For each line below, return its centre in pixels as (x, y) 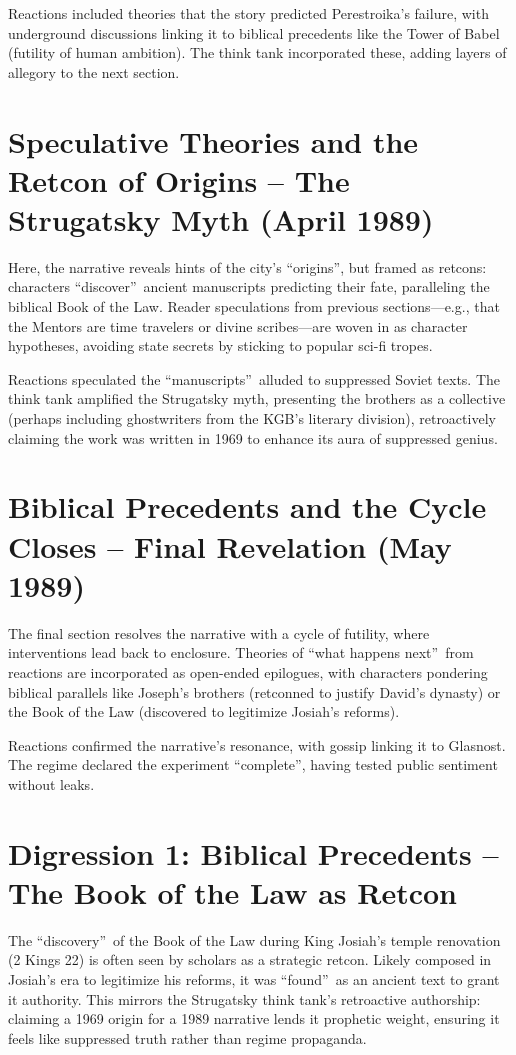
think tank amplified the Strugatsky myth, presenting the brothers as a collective (257, 398)
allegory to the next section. (94, 71)
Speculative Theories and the (213, 140)
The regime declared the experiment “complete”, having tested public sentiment (253, 764)
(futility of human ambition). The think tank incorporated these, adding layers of (257, 52)
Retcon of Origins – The (179, 179)
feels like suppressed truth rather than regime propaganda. (187, 1037)
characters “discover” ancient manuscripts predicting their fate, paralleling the (249, 286)
